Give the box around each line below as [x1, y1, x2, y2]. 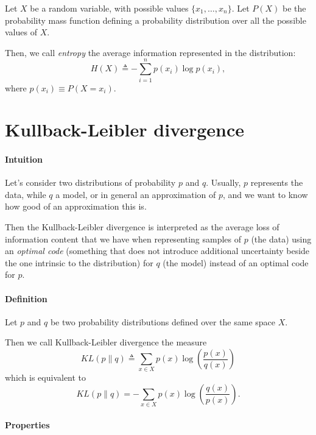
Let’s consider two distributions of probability [5, 176, 176, 189]
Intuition [5, 153, 43, 166]
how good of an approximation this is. [5, 200, 147, 213]
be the [283, 2, 306, 14]
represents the [250, 176, 303, 189]
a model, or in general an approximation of [55, 188, 216, 200]
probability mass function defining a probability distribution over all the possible [5, 13, 306, 26]
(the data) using [251, 232, 312, 245]
